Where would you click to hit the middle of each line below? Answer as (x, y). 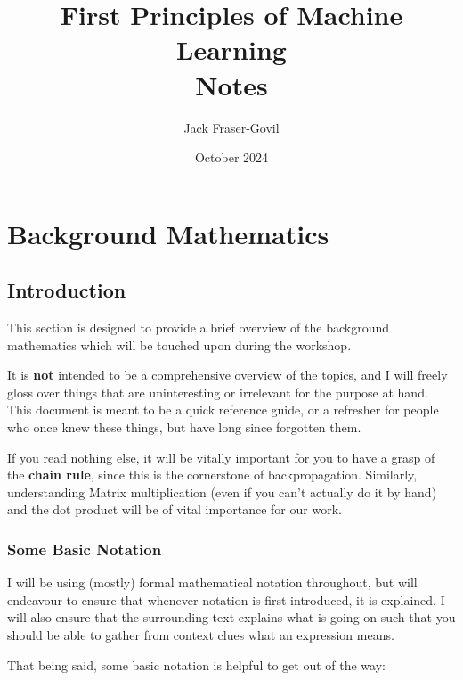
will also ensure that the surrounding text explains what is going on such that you (231, 617)
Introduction (67, 290)
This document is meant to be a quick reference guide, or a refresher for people (223, 410)
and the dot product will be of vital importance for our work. (175, 509)
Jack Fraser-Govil (231, 127)
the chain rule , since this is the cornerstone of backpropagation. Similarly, (212, 475)
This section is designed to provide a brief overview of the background (199, 328)
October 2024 (231, 157)
